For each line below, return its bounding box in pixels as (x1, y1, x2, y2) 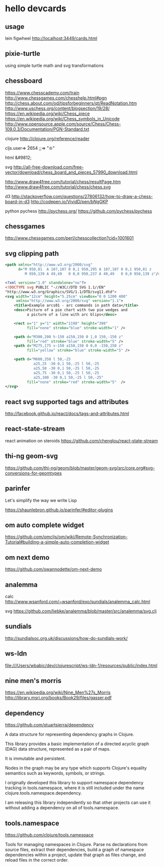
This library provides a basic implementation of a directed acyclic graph (5, 741, 149, 747)
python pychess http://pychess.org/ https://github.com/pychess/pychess (5, 208, 152, 214)
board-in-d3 (5, 199, 30, 205)
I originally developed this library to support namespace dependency (5, 780, 144, 786)
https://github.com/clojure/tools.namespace (5, 832, 94, 838)
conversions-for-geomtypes (5, 470, 62, 476)
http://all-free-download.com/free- (13, 164, 84, 170)
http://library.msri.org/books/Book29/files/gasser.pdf (5, 695, 112, 701)
